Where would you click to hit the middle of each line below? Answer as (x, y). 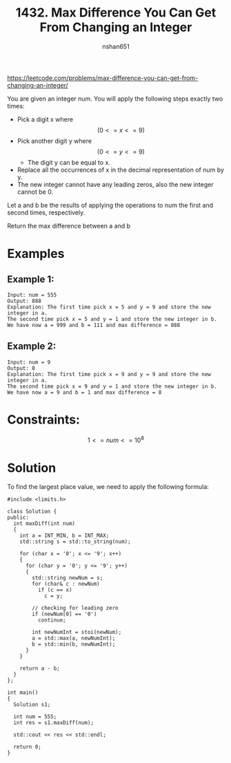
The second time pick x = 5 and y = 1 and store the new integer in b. (112, 319)
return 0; (27, 747)
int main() (23, 693)
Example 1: (31, 279)
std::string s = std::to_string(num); (75, 542)
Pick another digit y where (54, 141)
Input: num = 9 (29, 362)
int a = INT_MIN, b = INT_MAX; (64, 536)
